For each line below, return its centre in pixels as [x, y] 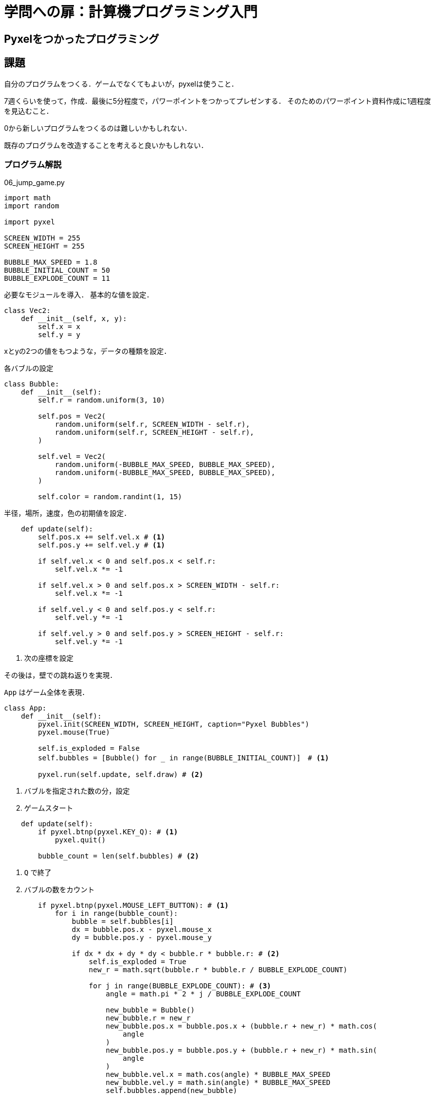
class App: [25, 708]
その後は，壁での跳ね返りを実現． [60, 675]
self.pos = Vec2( [72, 416]
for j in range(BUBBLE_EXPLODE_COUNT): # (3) [180, 986]
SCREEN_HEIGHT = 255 [45, 246]
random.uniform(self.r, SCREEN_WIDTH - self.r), [152, 424]
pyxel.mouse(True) [74, 732]
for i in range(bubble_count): [116, 914]
